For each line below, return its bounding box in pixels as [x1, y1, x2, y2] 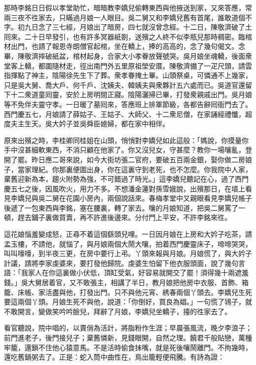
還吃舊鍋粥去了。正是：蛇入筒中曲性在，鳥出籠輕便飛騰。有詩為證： [4, 352, 224, 362]
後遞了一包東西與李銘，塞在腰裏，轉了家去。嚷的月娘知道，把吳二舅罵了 [4, 202, 238, 213]
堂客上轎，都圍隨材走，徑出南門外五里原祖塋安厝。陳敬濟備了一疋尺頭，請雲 [4, 60, 252, 71]
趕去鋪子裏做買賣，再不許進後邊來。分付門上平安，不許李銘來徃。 [17, 212, 231, 222]
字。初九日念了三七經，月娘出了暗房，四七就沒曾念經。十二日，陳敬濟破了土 [4, 22, 252, 32]
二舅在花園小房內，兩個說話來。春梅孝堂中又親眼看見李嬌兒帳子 [45, 193, 252, 203]
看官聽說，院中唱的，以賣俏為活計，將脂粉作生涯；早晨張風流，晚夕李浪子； [4, 323, 252, 333]
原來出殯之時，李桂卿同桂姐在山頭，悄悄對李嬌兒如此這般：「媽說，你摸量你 [4, 135, 249, 145]
